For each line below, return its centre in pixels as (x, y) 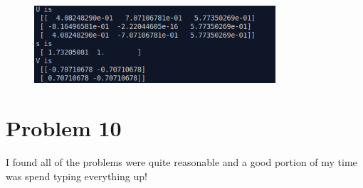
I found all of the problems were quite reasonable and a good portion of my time (181, 161)
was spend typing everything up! (77, 176)
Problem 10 (64, 128)
